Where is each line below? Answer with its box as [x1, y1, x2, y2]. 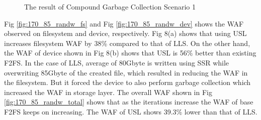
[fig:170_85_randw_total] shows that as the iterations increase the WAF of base [4, 96, 253, 107]
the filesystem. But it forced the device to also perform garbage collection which [4, 77, 251, 87]
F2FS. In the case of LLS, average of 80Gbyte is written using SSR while [4, 57, 229, 67]
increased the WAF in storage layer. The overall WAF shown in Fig [4, 86, 212, 97]
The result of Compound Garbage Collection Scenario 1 [24, 1, 196, 11]
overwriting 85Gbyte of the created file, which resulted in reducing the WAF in [4, 67, 248, 77]
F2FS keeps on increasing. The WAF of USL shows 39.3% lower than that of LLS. [4, 106, 257, 116]
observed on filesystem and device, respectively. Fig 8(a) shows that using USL [4, 28, 247, 38]
